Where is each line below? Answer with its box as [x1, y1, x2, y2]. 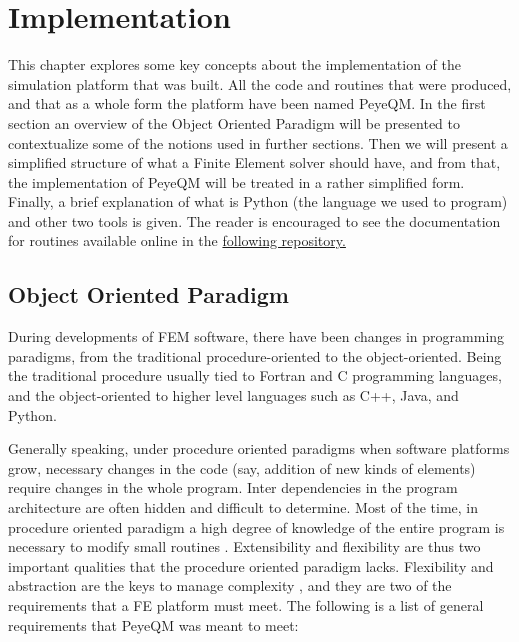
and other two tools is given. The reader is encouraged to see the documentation [8, 210, 501, 231]
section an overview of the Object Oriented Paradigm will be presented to [8, 112, 460, 133]
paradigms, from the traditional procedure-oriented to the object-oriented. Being [8, 345, 502, 366]
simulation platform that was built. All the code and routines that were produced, [8, 73, 512, 94]
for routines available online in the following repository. [8, 230, 346, 251]
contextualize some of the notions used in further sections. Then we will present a [8, 132, 508, 153]
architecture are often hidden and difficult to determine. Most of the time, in [8, 497, 479, 518]
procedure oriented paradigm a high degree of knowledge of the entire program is [8, 516, 505, 537]
